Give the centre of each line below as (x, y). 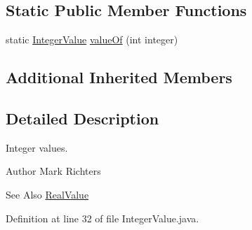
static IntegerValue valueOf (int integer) (92, 39)
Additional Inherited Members (119, 77)
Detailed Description (82, 118)
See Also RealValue (47, 194)
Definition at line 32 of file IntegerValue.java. (102, 218)
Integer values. (37, 147)
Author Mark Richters (53, 171)
